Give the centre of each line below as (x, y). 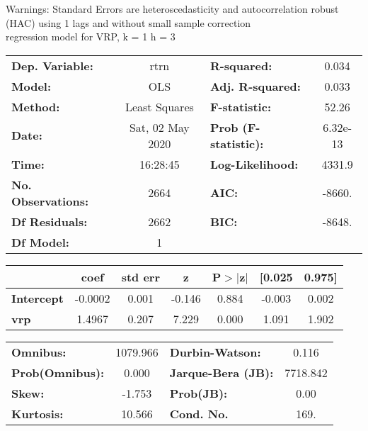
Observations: (50, 201)
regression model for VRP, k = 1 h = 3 (91, 37)
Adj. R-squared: (255, 86)
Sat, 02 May (159, 127)
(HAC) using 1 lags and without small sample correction (128, 22)
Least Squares (159, 106)
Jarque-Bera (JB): (222, 372)
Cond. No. (199, 413)
